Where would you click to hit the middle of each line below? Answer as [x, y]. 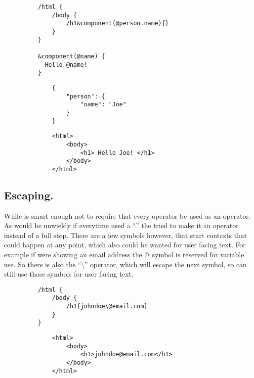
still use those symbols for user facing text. [69, 274]
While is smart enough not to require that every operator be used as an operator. [127, 215]
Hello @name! [66, 65]
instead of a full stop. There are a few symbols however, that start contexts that [126, 235]
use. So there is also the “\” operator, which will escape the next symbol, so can [125, 264]
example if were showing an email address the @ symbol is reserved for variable [124, 255]
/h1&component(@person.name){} [117, 24]
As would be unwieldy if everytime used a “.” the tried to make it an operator [121, 225]
